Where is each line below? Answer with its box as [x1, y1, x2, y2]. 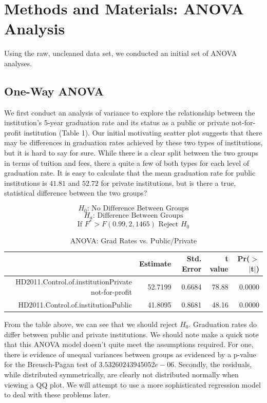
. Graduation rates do [188, 319, 257, 330]
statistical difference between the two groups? [4, 187, 147, 198]
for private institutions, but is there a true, [101, 177, 236, 188]
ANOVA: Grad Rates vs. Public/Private [70, 235, 197, 246]
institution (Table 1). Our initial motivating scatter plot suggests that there [24, 127, 262, 138]
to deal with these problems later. [4, 389, 110, 400]
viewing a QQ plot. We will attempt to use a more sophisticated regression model [4, 379, 261, 390]
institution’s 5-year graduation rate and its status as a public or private [4, 117, 230, 128]
